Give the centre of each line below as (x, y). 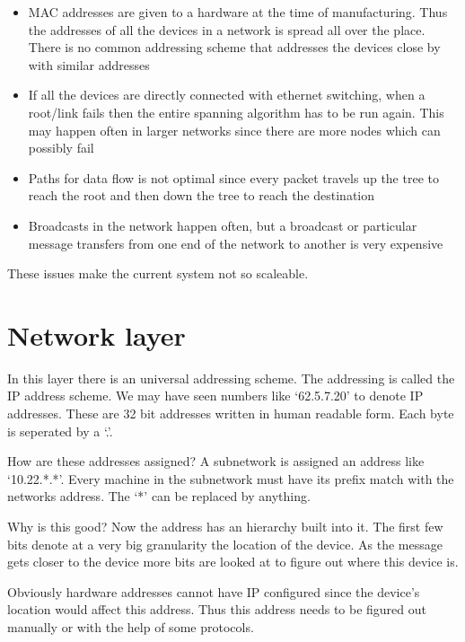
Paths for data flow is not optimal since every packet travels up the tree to (233, 177)
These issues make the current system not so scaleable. (158, 273)
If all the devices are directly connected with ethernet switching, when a (227, 95)
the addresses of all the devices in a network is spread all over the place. (227, 29)
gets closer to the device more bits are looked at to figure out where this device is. (233, 562)
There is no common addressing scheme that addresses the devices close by (234, 47)
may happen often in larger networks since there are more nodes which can (234, 130)
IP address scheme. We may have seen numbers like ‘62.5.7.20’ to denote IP (215, 396)
